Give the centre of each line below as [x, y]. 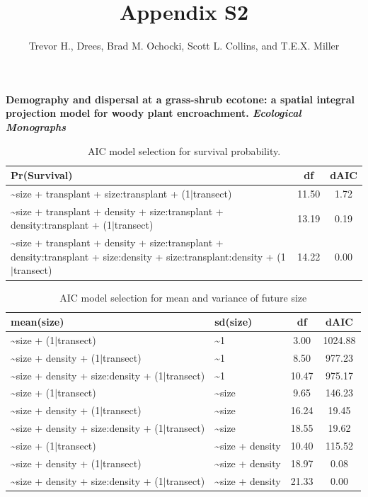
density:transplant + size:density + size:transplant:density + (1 [148, 256]
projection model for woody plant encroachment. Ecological [154, 113]
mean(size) [38, 322]
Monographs [36, 126]
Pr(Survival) [42, 175]
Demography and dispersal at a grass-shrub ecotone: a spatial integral [180, 99]
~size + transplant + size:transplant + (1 [100, 193]
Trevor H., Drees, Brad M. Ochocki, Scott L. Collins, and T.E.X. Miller [184, 46]
